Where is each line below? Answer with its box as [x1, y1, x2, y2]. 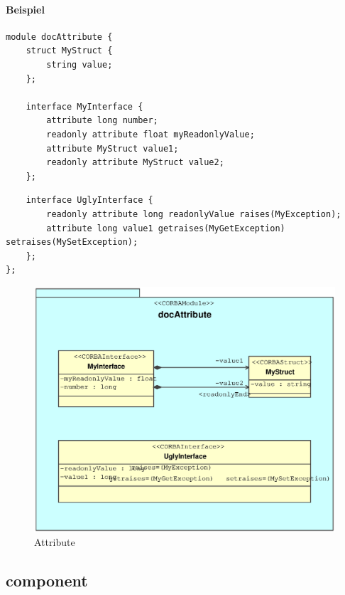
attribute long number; [46, 115, 158, 126]
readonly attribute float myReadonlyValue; [46, 129, 255, 139]
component [6, 569, 88, 591]
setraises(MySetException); [6, 237, 138, 248]
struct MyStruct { [26, 46, 113, 56]
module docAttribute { [6, 31, 113, 42]
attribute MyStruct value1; [46, 143, 179, 154]
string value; [46, 59, 113, 70]
